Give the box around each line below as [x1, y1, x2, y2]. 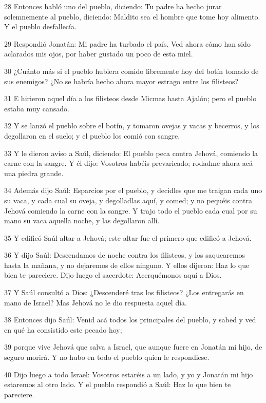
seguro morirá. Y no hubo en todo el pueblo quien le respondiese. [4, 352, 210, 362]
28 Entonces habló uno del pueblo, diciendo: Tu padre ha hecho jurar [4, 1, 222, 11]
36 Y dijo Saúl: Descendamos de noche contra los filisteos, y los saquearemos [4, 250, 245, 260]
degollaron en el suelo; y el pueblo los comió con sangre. [4, 130, 180, 141]
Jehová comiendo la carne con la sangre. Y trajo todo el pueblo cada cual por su [4, 205, 257, 216]
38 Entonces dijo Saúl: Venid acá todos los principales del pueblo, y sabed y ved [4, 314, 256, 325]
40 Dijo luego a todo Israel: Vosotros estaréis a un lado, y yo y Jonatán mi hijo [4, 369, 253, 379]
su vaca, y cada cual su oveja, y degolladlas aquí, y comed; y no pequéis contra [4, 195, 252, 205]
